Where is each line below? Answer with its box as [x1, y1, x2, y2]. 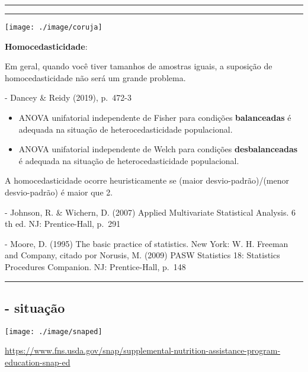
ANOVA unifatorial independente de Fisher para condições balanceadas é [18, 111, 291, 124]
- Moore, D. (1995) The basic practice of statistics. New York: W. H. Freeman [5, 237, 288, 249]
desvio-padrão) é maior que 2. [5, 186, 113, 198]
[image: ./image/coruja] [5, 23, 102, 31]
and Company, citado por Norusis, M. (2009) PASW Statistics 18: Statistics [5, 249, 280, 261]
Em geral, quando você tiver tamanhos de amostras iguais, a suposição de [5, 60, 272, 72]
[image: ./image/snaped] [5, 327, 102, 336]
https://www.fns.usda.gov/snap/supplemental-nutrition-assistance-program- [5, 344, 281, 357]
